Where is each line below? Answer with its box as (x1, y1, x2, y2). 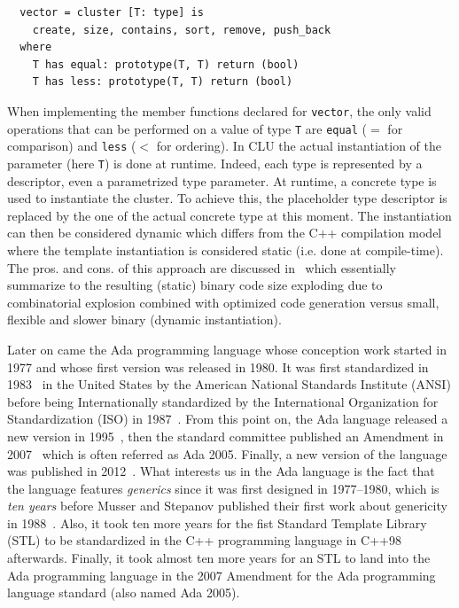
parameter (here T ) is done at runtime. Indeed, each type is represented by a (7, 153, 423, 172)
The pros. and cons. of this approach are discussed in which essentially (7, 258, 397, 277)
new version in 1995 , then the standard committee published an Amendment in (7, 426, 444, 445)
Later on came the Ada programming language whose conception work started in (7, 339, 447, 358)
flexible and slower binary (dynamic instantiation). (7, 310, 282, 329)
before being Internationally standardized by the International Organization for (7, 392, 439, 410)
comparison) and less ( (7, 136, 136, 155)
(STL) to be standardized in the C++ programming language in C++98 (7, 531, 401, 550)
